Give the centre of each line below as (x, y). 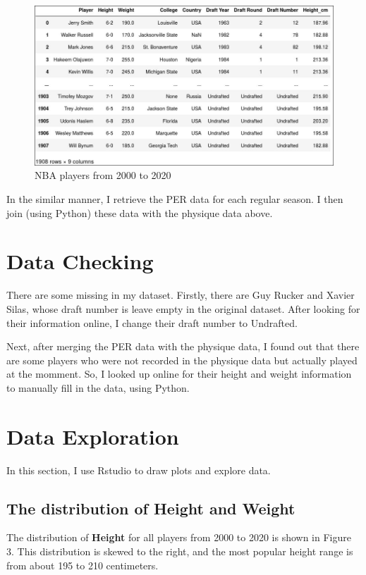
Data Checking (80, 261)
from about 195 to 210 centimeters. (83, 565)
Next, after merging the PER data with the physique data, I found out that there (183, 346)
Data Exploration (93, 436)
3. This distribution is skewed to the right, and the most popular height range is (180, 551)
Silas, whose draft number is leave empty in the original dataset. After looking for (183, 308)
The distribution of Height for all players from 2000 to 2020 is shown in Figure (179, 537)
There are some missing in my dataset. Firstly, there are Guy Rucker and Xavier (181, 295)
